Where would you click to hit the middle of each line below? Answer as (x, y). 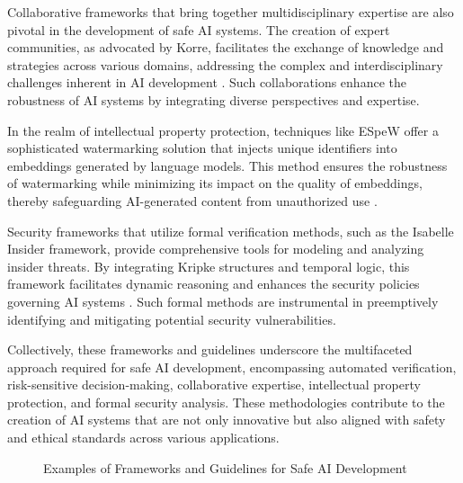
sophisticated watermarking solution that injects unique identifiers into (202, 148)
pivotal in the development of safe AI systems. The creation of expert (199, 29)
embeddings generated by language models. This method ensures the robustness (227, 165)
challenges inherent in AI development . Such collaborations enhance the (207, 82)
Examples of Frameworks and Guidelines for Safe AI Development (225, 467)
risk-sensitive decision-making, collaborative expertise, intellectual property (214, 385)
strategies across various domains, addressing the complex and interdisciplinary (225, 64)
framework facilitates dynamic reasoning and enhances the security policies (214, 284)
